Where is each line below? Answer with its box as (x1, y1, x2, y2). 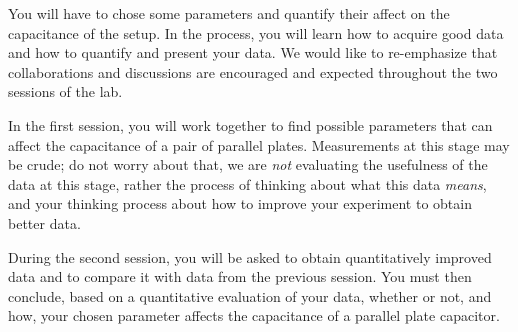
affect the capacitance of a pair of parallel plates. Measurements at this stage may (8, 134, 510, 155)
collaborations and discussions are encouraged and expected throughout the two (8, 61, 498, 82)
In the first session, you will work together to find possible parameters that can (8, 114, 493, 135)
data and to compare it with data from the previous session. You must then (8, 266, 472, 287)
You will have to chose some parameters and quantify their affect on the (8, 3, 450, 23)
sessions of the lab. (8, 81, 123, 102)
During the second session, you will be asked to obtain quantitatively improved (8, 246, 492, 267)
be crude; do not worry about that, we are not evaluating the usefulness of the (8, 154, 488, 175)
